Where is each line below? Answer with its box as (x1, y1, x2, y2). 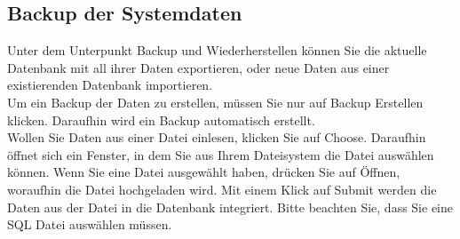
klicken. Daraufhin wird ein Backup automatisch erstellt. (7, 110, 315, 129)
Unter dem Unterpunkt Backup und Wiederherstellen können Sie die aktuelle (7, 41, 427, 60)
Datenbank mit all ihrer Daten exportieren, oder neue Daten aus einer (7, 58, 390, 76)
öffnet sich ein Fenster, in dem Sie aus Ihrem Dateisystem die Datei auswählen (7, 145, 434, 163)
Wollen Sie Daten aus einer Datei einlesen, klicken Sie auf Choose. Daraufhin (7, 128, 426, 147)
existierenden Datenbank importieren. (7, 76, 213, 94)
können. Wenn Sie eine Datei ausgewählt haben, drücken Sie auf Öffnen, (7, 163, 401, 181)
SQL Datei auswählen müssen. (7, 215, 172, 234)
